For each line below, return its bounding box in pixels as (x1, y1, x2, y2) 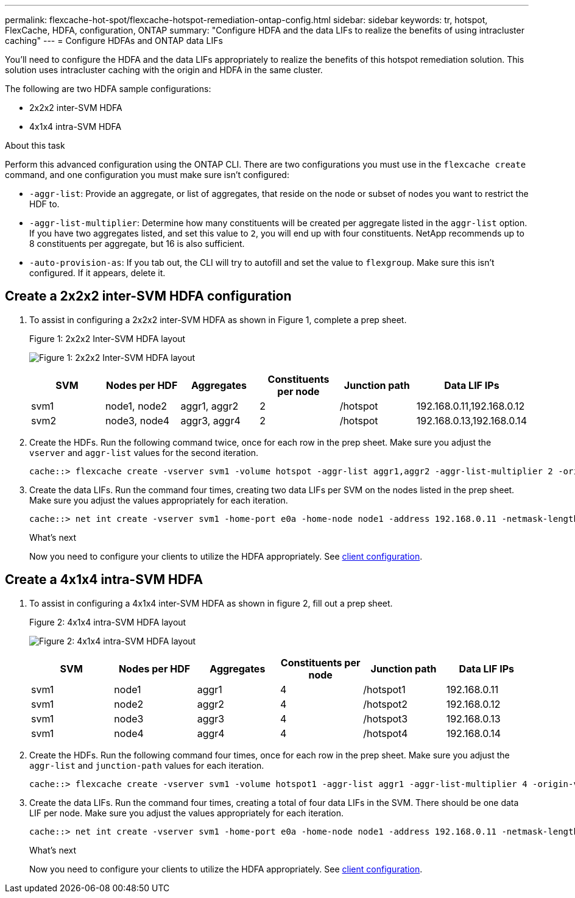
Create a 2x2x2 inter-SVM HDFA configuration (5, 288, 292, 304)
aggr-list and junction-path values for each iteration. (29, 760, 264, 771)
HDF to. (29, 199, 60, 209)
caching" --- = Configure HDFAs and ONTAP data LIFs (5, 35, 223, 46)
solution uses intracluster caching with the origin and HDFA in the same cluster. (5, 65, 323, 75)
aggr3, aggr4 (180, 414, 241, 427)
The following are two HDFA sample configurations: (5, 84, 211, 94)
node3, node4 (105, 414, 170, 427)
